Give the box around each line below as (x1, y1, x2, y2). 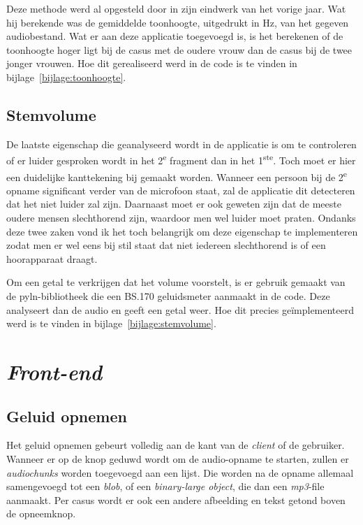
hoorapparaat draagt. (6, 251, 98, 266)
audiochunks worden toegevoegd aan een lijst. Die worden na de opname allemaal (6, 465, 354, 480)
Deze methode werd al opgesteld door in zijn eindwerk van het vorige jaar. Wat (6, 1, 346, 15)
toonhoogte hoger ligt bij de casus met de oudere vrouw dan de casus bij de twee (6, 42, 353, 57)
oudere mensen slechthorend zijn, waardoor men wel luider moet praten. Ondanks (6, 210, 356, 225)
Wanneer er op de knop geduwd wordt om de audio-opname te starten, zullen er (6, 451, 349, 466)
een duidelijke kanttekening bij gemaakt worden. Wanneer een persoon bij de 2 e (6, 167, 348, 184)
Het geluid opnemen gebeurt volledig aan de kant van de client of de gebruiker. (6, 438, 345, 452)
